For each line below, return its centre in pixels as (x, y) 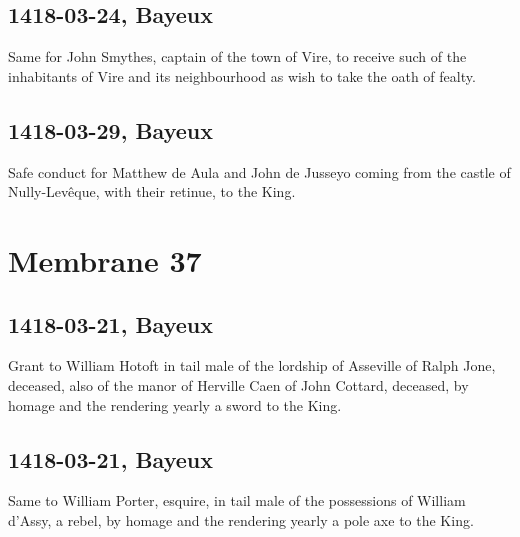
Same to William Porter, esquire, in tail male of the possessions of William (237, 500)
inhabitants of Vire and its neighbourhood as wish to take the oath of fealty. (242, 75)
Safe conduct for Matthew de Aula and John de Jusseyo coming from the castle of (259, 171)
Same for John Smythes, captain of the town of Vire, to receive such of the (237, 56)
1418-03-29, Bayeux (110, 129)
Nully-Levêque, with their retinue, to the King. (152, 191)
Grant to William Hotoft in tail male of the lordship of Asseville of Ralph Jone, (252, 365)
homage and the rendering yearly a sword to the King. (175, 404)
